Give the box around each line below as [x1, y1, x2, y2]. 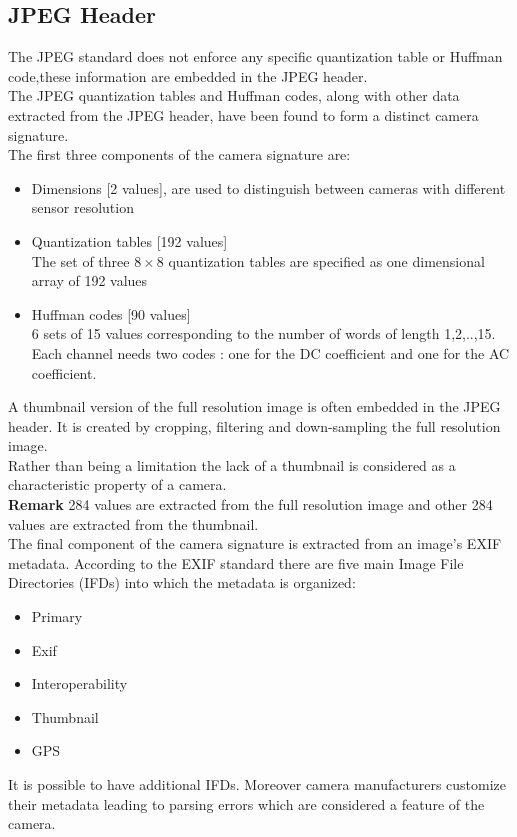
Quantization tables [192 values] [31, 230, 228, 251]
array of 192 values [31, 270, 148, 291]
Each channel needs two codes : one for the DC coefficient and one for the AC [31, 342, 510, 363]
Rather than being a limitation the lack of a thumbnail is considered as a [8, 454, 456, 475]
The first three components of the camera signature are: [8, 144, 351, 165]
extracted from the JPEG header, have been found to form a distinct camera [8, 104, 479, 125]
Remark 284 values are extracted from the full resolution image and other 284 [8, 494, 493, 515]
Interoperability [31, 673, 128, 694]
